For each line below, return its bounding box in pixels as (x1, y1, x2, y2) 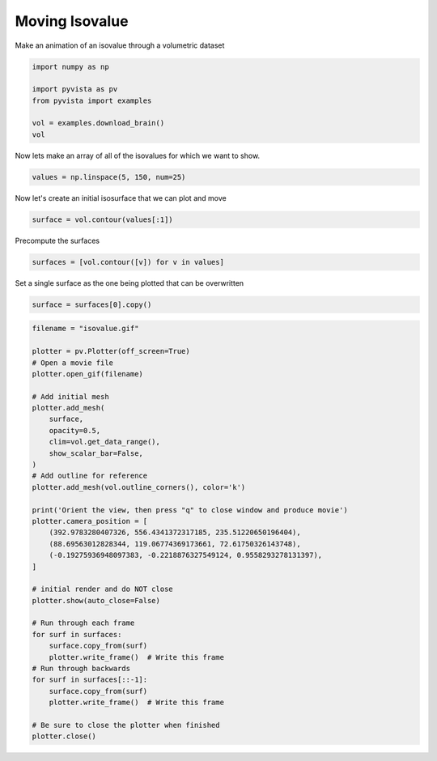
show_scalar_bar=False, (49, 449, 143, 457)
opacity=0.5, (49, 426, 101, 435)
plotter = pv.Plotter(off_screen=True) (32, 346, 190, 356)
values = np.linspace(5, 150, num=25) (32, 172, 186, 181)
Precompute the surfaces (15, 236, 100, 245)
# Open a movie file (32, 358, 113, 368)
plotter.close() (32, 732, 97, 741)
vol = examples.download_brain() (32, 118, 165, 128)
